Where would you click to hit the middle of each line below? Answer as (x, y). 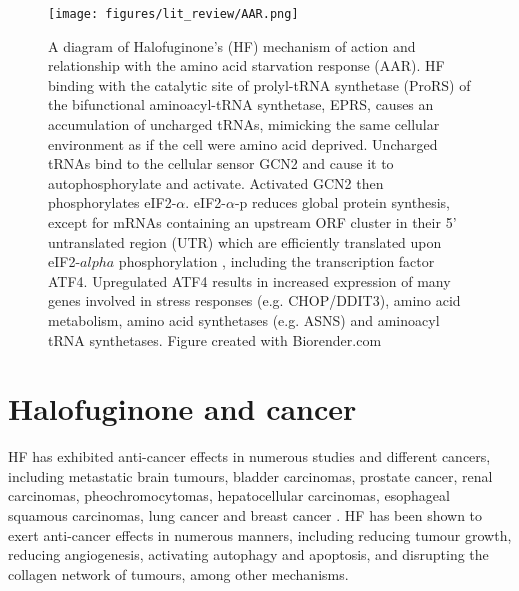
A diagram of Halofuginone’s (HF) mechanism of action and (232, 45)
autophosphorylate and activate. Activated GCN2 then (216, 182)
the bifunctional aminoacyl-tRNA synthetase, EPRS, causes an (241, 104)
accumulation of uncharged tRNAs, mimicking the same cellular (244, 124)
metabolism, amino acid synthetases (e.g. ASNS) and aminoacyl (244, 319)
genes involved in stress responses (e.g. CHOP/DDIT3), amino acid (254, 300)
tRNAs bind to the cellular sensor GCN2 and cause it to (221, 163)
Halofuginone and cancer (182, 408)
